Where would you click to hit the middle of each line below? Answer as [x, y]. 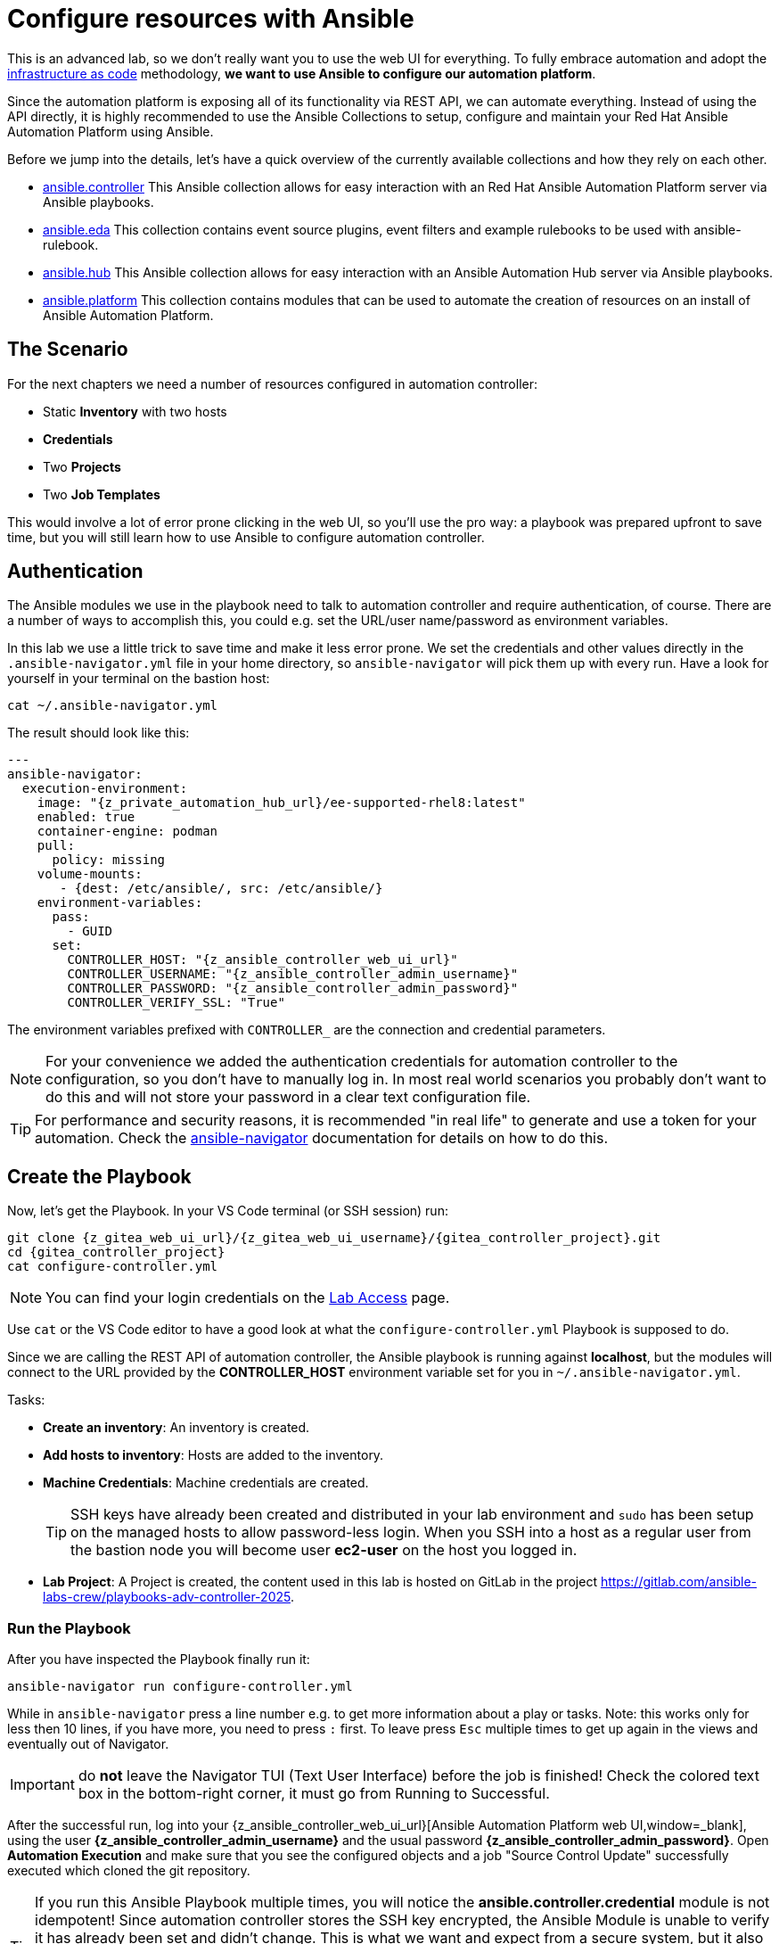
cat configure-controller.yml [113, 1267]
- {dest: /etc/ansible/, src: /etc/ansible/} [221, 889]
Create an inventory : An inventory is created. [176, 1428]
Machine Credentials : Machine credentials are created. [206, 1483]
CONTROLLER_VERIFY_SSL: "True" [176, 1003]
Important [42, 1785]
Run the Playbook [69, 1628]
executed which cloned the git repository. [129, 1871]
